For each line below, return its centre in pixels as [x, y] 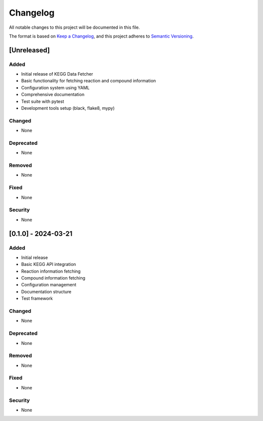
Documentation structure [46, 291]
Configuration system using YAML [56, 87]
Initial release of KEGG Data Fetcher [57, 74]
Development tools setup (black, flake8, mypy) [68, 108]
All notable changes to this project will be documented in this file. [75, 27]
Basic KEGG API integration [49, 264]
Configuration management [49, 285]
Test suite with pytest [43, 101]
